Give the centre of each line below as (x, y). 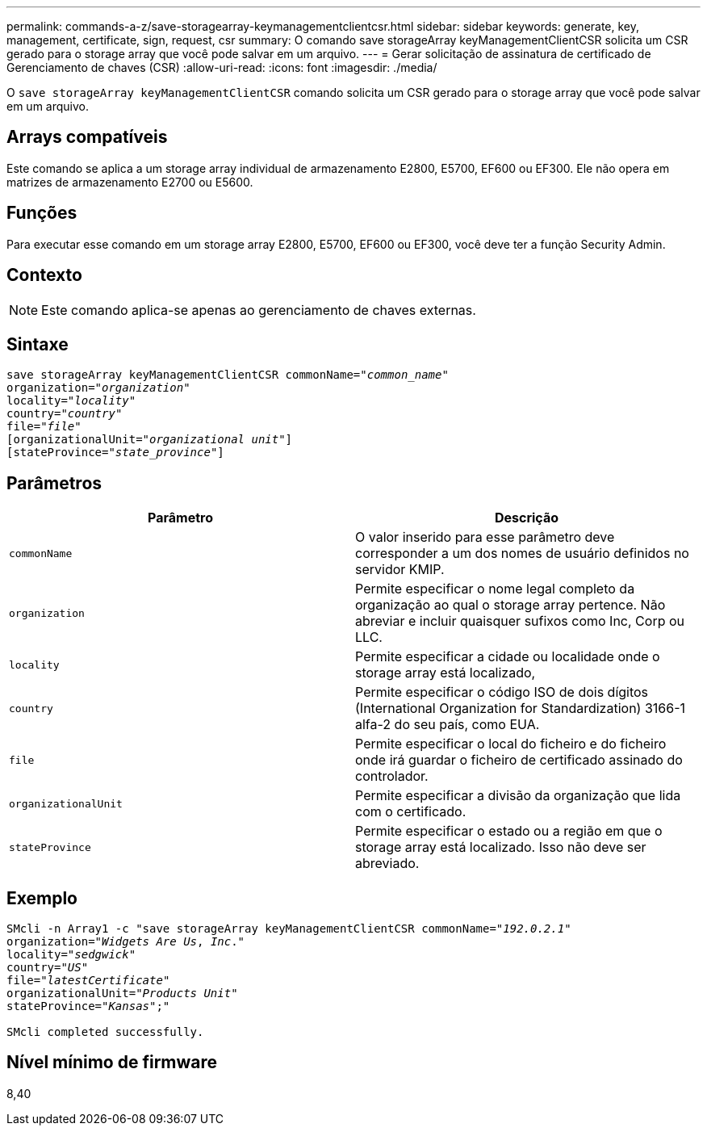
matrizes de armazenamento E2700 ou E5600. (130, 182)
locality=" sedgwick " (71, 955)
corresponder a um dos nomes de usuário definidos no (522, 553)
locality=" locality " (71, 401)
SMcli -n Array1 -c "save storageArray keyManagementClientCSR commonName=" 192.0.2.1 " (289, 929)
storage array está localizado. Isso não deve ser (501, 847)
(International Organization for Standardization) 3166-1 (521, 709)
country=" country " (65, 414)
